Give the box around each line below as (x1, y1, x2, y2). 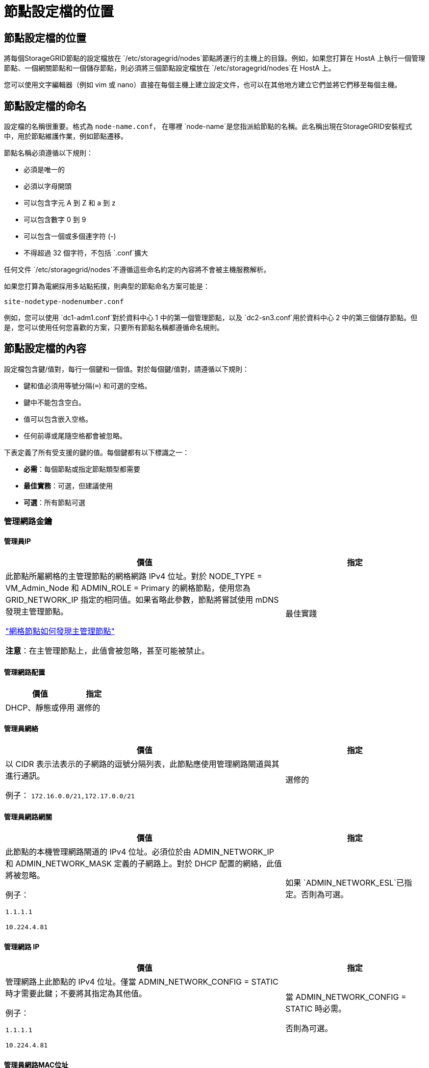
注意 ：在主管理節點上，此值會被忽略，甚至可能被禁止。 (5, 646, 210, 656)
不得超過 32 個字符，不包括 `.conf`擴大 (24, 249, 148, 257)
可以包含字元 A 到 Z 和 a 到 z (24, 199, 116, 207)
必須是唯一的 (24, 165, 65, 174)
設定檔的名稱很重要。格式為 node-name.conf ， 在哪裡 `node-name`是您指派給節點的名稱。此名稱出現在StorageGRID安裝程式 (4, 122, 412, 131)
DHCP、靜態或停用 (5, 702, 75, 712)
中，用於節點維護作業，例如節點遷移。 (4, 132, 127, 141)
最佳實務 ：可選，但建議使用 (24, 481, 113, 490)
